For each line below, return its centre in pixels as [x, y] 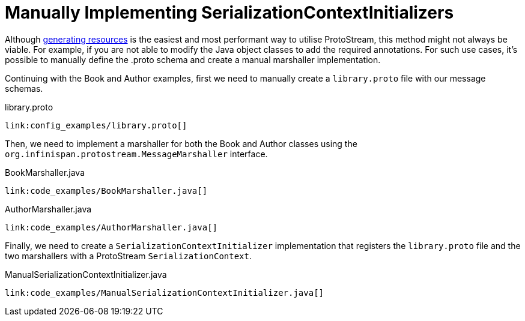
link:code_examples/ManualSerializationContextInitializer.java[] [165, 292]
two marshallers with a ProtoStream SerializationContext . [129, 256]
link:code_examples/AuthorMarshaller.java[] [111, 227]
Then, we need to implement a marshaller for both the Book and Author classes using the [181, 143]
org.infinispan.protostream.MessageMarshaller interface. [136, 154]
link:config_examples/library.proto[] [96, 125]
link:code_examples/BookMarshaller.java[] [106, 190]
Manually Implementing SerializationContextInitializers [229, 13]
